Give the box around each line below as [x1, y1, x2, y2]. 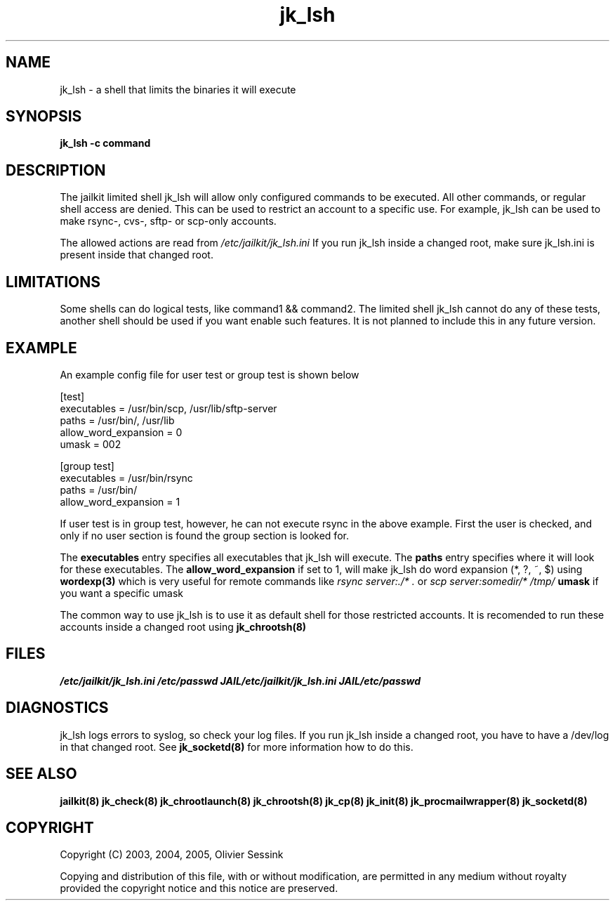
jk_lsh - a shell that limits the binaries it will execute [60, 83, 296, 96]
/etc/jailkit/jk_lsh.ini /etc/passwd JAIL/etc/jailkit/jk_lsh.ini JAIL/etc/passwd [60, 674, 421, 687]
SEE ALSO [6, 765, 77, 783]
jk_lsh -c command [60, 137, 151, 150]
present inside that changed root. [60, 249, 213, 261]
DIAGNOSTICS [6, 699, 109, 717]
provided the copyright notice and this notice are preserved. [60, 882, 338, 895]
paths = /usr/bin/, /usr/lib [60, 414, 175, 426]
